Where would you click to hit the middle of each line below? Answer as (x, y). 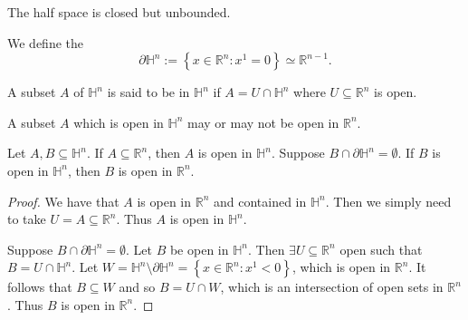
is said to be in (148, 92)
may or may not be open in (263, 122)
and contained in (260, 201)
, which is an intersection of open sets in (332, 287)
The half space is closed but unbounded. (119, 12)
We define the (45, 42)
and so (137, 287)
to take (27, 219)
